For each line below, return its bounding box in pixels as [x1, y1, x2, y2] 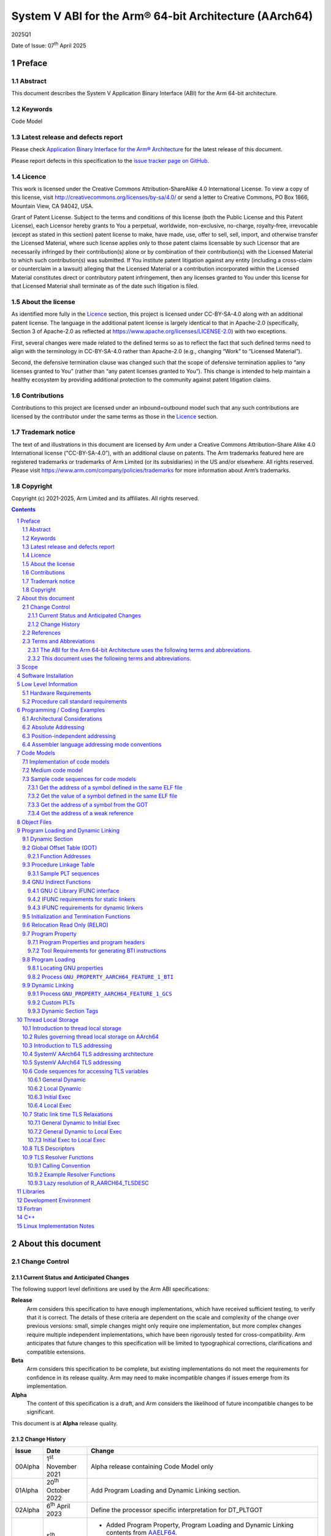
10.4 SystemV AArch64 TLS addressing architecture [22, 1051, 153, 1058]
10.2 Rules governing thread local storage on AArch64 [22, 1033, 159, 1041]
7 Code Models [17, 750, 55, 757]
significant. [26, 1408, 55, 1416]
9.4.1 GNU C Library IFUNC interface [28, 887, 120, 894]
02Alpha [15, 1505, 40, 1514]
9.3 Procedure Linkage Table [22, 861, 95, 869]
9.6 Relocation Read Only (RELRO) [22, 922, 108, 929]
